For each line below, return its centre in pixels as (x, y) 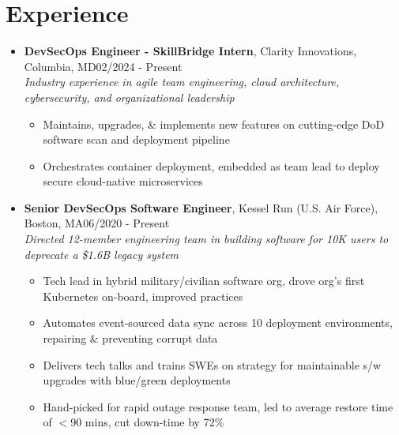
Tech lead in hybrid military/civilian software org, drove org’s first (204, 281)
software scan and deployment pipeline (136, 139)
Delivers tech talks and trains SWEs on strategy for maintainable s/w (212, 364)
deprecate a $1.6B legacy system (102, 254)
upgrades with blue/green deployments (137, 380)
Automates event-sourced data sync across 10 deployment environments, (218, 322)
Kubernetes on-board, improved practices (143, 296)
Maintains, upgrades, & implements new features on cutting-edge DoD (214, 124)
